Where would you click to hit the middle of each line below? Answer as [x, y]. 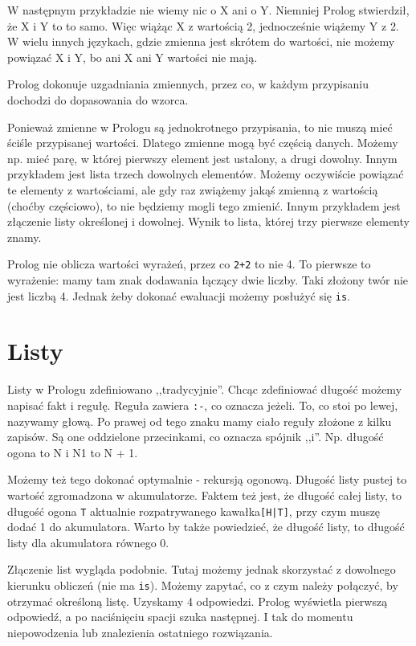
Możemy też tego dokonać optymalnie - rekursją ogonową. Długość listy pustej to [207, 479]
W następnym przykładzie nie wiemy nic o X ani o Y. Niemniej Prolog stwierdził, [208, 10]
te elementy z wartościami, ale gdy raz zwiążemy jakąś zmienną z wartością [193, 189]
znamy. [24, 237]
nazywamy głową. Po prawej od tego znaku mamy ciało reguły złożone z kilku [200, 421]
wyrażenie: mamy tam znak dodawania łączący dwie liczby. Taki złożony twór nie [208, 279]
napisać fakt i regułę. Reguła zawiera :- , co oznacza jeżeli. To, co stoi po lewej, [203, 405]
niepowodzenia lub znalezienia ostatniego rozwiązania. [140, 632]
